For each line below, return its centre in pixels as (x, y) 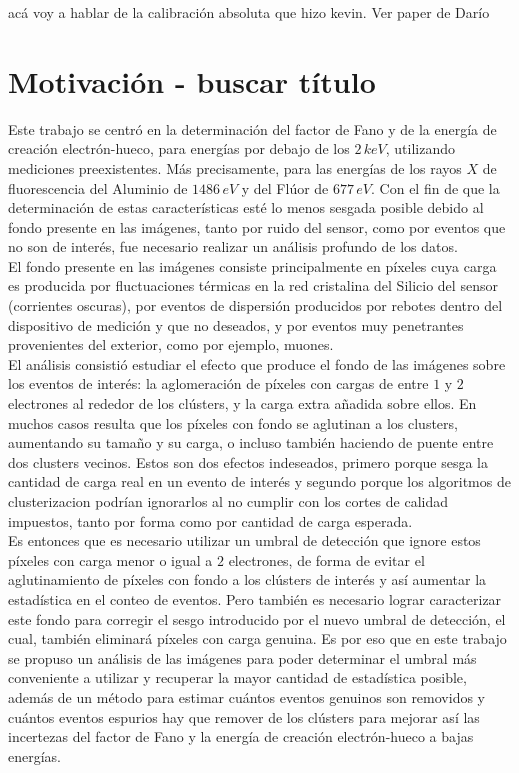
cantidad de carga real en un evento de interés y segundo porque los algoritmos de (259, 481)
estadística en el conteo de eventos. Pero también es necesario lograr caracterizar (255, 598)
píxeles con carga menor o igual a (110, 559)
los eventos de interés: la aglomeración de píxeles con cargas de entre (218, 383)
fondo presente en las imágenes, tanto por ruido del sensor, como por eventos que (257, 226)
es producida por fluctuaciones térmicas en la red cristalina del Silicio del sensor (253, 285)
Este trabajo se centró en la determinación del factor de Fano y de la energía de (252, 128)
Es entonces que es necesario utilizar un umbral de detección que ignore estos (244, 540)
